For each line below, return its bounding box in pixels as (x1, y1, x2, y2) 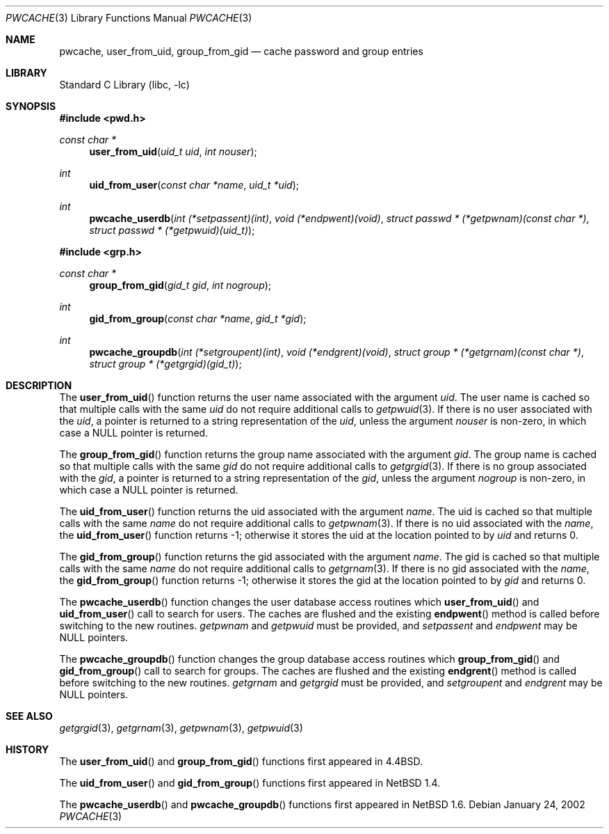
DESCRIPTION (6, 379, 72, 391)
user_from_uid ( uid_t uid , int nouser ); (89, 145, 257, 157)
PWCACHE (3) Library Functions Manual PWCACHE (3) (6, 12, 252, 24)
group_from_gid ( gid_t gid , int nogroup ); (89, 279, 272, 291)
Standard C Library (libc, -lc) (59, 79, 190, 91)
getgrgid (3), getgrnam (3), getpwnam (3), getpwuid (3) (59, 722, 303, 734)
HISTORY (6, 743, 49, 755)
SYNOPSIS (6, 100, 56, 112)
